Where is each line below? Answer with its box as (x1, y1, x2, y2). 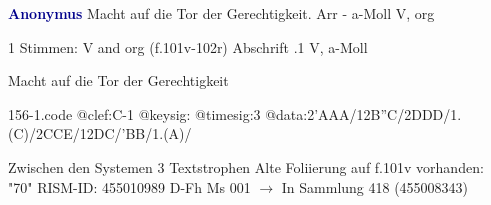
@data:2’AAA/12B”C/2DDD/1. (265, 103, 462, 124)
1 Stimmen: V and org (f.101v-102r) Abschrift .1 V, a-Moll (8, 36, 368, 57)
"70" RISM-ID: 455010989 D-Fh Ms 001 (8, 176, 251, 197)
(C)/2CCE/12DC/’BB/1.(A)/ (8, 123, 192, 144)
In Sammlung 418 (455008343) (281, 176, 469, 197)
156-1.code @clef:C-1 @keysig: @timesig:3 (8, 103, 261, 124)
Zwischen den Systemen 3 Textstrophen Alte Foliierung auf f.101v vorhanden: (8, 156, 484, 177)
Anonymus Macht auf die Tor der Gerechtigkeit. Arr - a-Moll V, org (8, 3, 435, 23)
